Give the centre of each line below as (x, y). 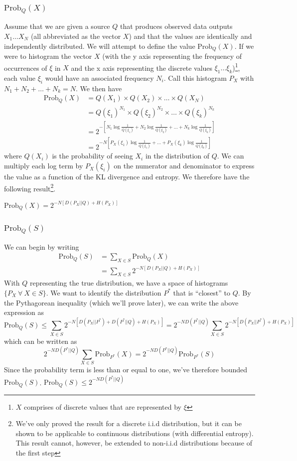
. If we (244, 46)
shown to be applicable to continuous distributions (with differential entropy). (135, 433)
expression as (24, 312)
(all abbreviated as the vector (76, 36)
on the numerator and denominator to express (184, 166)
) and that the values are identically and (190, 36)
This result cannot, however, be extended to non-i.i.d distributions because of (134, 443)
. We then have (99, 88)
